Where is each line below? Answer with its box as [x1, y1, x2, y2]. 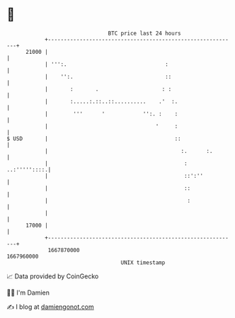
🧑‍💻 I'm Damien [6, 288, 50, 297]
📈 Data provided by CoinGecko [6, 272, 99, 280]
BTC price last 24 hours [108, 30, 181, 37]
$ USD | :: [6, 135, 181, 142]
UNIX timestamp [120, 259, 166, 266]
